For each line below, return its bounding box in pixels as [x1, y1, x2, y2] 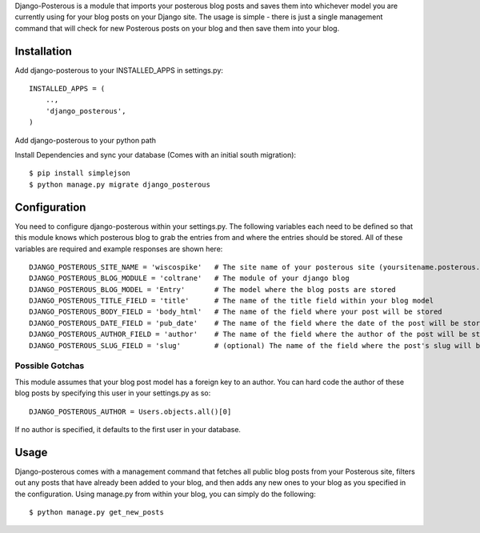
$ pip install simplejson [29, 169, 131, 178]
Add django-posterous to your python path [14, 135, 156, 145]
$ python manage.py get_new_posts [29, 508, 164, 517]
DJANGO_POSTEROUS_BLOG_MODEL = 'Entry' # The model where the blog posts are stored [29, 285, 396, 294]
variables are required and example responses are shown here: [14, 244, 223, 254]
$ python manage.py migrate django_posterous [29, 180, 211, 189]
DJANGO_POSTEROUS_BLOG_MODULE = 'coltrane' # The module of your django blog [29, 274, 350, 283]
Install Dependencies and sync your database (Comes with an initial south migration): [14, 150, 296, 160]
